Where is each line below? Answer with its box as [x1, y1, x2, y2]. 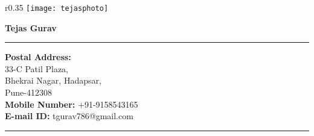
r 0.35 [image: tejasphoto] [5, 1, 109, 13]
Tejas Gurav [5, 21, 57, 34]
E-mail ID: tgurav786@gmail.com [5, 110, 133, 122]
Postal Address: [5, 51, 71, 63]
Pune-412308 [5, 86, 52, 99]
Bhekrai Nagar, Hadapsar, [5, 74, 101, 87]
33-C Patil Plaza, [5, 62, 68, 75]
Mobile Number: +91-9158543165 [5, 97, 138, 110]
